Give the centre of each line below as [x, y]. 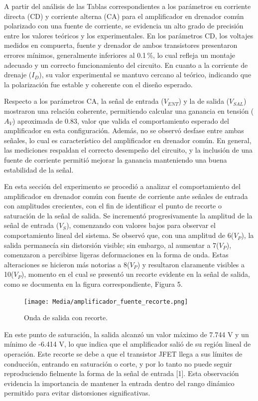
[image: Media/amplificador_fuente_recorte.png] [106, 301]
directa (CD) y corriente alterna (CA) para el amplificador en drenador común [124, 16]
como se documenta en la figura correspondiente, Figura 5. [93, 284]
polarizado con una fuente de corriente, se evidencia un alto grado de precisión [124, 26]
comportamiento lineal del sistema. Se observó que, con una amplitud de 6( [119, 235]
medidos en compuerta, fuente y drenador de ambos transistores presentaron [121, 45]
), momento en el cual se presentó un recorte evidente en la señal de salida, [135, 274]
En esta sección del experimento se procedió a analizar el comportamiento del [122, 186]
